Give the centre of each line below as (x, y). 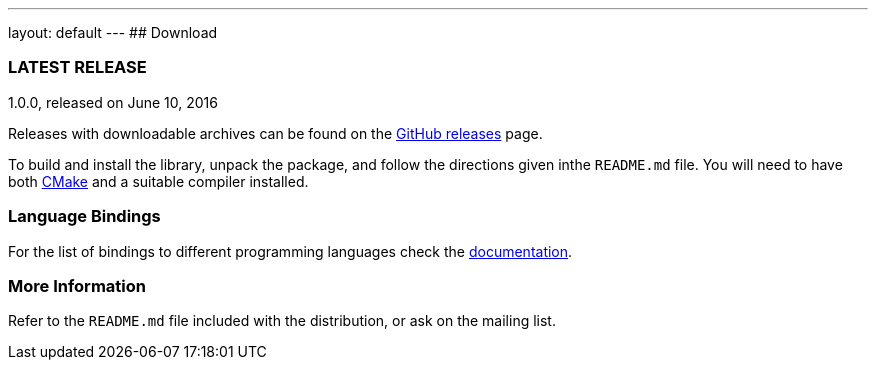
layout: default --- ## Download (113, 32)
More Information (77, 285)
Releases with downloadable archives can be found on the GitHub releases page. (275, 133)
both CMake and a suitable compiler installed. (158, 181)
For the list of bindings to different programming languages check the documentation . (290, 251)
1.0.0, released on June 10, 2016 (113, 102)
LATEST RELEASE (77, 67)
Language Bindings (84, 216)
